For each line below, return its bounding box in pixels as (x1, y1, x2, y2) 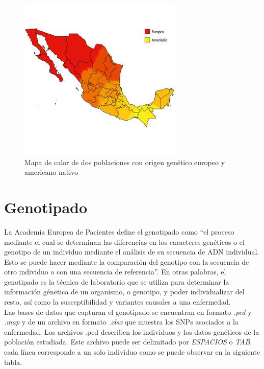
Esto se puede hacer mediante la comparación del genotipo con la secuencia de (4, 256, 249, 267)
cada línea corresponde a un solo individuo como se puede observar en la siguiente (4, 347, 260, 357)
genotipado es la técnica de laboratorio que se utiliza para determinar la (4, 276, 229, 287)
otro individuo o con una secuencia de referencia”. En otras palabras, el (4, 266, 226, 277)
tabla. (4, 356, 22, 367)
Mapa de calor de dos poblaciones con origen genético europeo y (24, 156, 225, 167)
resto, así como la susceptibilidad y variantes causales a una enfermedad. (4, 296, 231, 307)
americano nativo (24, 167, 78, 177)
